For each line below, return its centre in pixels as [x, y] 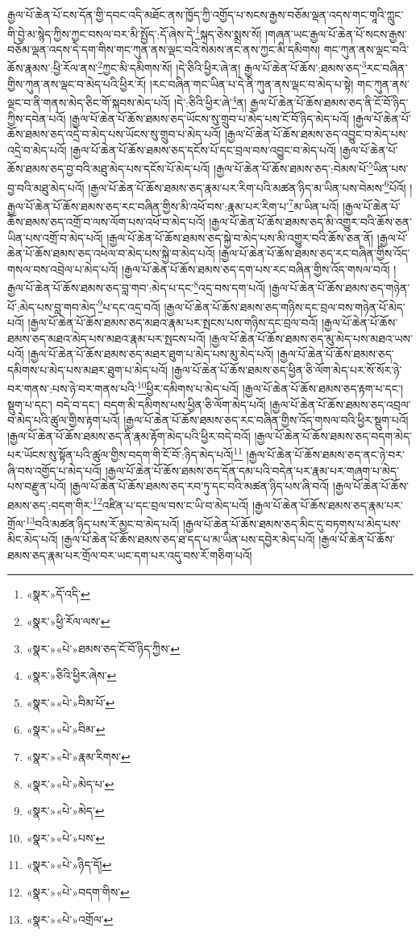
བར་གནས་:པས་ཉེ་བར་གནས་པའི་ [72, 388]
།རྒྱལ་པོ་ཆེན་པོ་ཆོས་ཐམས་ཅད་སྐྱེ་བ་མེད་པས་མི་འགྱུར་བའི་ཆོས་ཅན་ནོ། [240, 237]
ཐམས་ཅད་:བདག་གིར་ [50, 505]
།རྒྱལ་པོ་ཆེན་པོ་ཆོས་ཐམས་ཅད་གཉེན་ [339, 288]
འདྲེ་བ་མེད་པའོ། [37, 149]
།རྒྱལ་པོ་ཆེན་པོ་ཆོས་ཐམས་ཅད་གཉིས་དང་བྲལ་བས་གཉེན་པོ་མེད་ [285, 306]
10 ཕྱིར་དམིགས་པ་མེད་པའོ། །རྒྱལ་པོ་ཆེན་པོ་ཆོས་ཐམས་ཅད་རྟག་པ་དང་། [270, 387]
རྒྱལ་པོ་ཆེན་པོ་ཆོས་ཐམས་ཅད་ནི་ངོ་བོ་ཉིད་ [329, 102]
